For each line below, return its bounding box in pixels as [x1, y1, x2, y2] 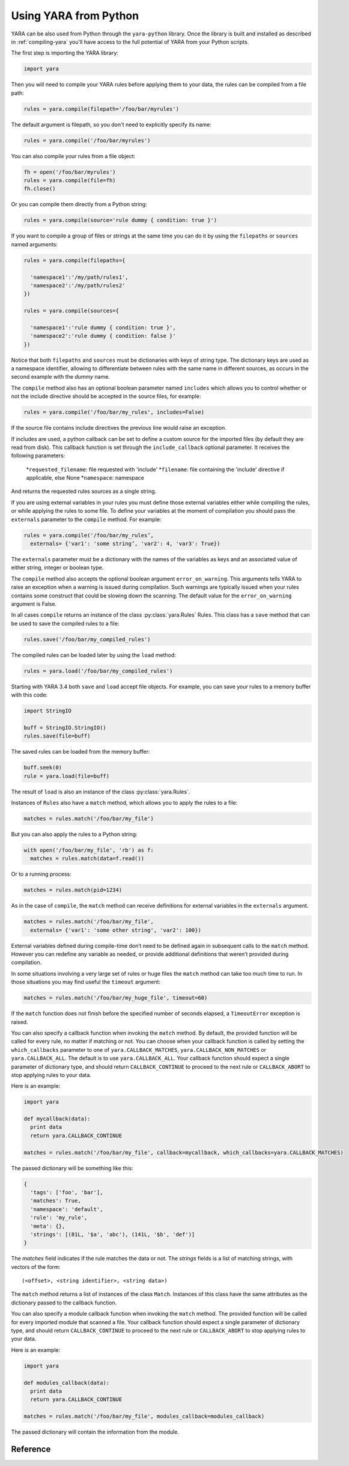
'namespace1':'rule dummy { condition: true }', [30, 324, 177, 331]
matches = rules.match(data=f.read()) [30, 855, 144, 862]
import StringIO [23, 707, 72, 715]
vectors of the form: [11, 1263, 61, 1271]
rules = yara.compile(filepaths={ [23, 257, 126, 264]
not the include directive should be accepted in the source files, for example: [11, 392, 201, 400]
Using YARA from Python [11, 9, 139, 22]
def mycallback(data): [23, 1116, 91, 1122]
